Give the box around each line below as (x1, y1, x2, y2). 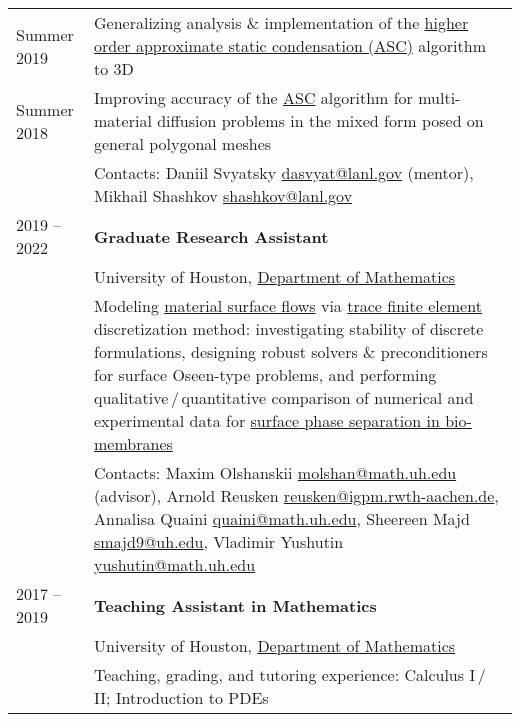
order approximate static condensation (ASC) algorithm (94, 34, 486, 57)
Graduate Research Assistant (94, 224, 329, 248)
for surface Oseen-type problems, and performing (94, 363, 437, 386)
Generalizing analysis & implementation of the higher (94, 11, 469, 34)
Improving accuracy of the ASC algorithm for (94, 86, 413, 109)
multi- (418, 86, 461, 109)
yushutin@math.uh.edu (94, 553, 256, 576)
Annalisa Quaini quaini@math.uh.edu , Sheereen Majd (94, 507, 470, 530)
